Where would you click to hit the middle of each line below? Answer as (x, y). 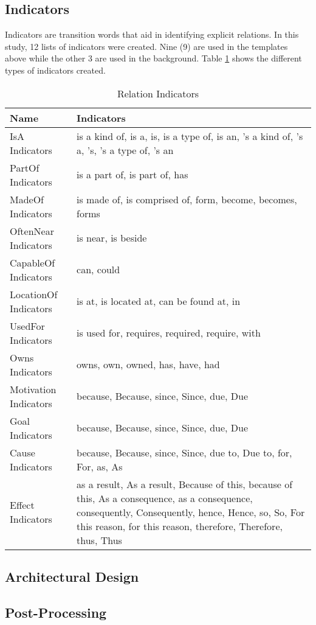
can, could (98, 270)
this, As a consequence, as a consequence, (165, 498)
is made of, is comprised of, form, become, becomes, (187, 199)
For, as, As (100, 466)
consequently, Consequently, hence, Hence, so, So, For (191, 512)
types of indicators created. (55, 70)
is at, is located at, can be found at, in (159, 301)
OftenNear (32, 231)
